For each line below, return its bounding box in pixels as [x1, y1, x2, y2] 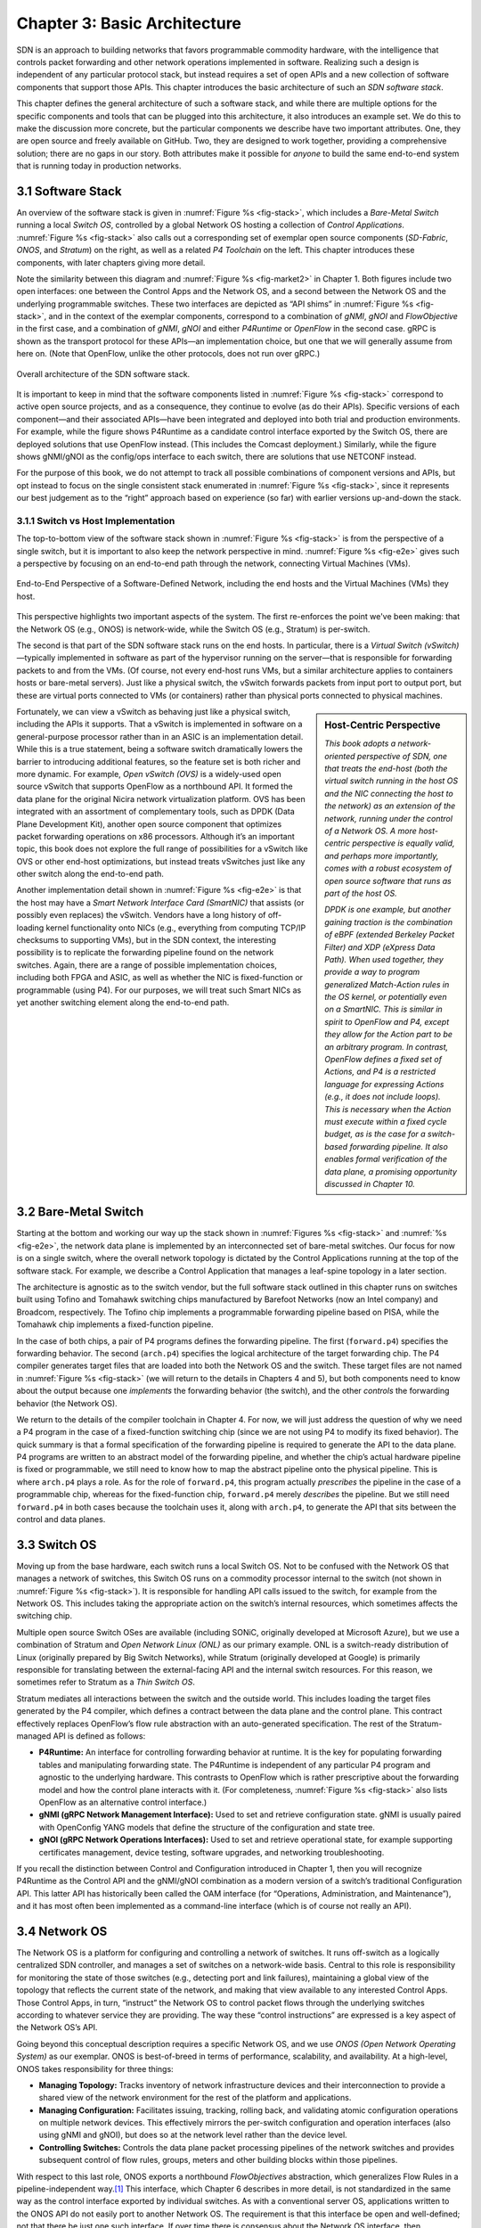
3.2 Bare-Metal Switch [16, 1204, 144, 1220]
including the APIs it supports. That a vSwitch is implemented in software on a [16, 718, 303, 730]
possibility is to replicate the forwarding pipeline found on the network [16, 947, 274, 958]
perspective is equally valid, [352, 838, 455, 848]
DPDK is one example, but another [324, 905, 452, 915]
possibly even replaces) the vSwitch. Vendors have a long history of [16, 910, 266, 921]
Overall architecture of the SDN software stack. [16, 368, 191, 379]
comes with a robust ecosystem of [324, 863, 452, 873]
